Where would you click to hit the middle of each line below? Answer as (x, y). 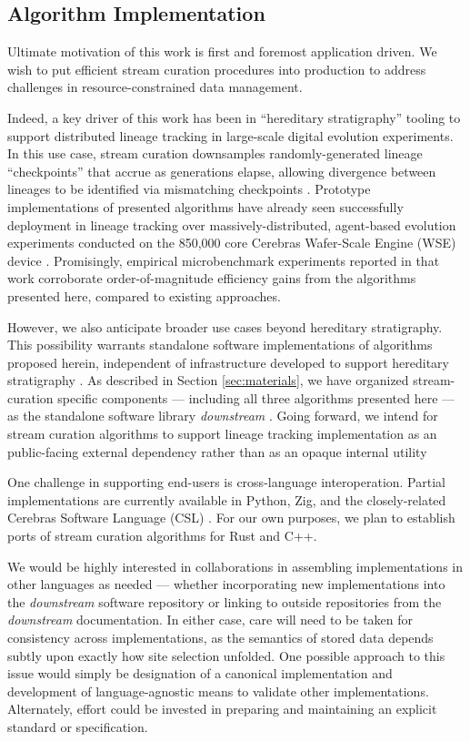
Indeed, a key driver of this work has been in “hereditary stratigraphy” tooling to (234, 117)
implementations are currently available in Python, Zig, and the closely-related (227, 499)
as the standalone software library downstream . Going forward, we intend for (223, 416)
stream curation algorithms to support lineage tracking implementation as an (222, 434)
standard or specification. (78, 726)
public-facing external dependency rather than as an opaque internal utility (217, 451)
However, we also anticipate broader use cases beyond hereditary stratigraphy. (225, 326)
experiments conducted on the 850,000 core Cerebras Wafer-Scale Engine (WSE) (232, 243)
